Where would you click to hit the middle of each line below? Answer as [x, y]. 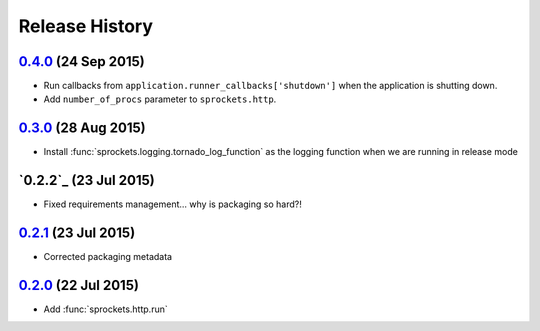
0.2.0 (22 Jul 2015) [79, 285]
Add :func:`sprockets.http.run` [106, 309]
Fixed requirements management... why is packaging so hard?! [172, 204]
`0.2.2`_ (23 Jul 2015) [86, 180]
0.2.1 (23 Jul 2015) [77, 233]
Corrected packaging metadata [108, 257]
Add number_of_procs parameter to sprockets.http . [160, 99]
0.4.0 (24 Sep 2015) [81, 61]
